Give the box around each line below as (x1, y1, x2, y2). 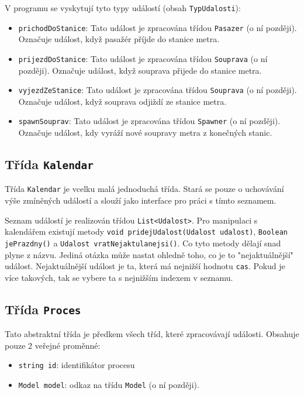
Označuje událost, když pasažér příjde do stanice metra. (18, 33, 220, 45)
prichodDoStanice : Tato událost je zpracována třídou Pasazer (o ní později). (18, 21, 297, 33)
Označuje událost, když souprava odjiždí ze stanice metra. (18, 95, 227, 107)
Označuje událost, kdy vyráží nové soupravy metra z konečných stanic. (18, 126, 272, 139)
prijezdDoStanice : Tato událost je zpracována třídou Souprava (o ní (18, 52, 268, 64)
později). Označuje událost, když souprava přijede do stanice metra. (18, 64, 262, 76)
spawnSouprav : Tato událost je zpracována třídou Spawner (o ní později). (18, 115, 281, 127)
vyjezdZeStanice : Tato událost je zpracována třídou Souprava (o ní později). (18, 84, 297, 96)
